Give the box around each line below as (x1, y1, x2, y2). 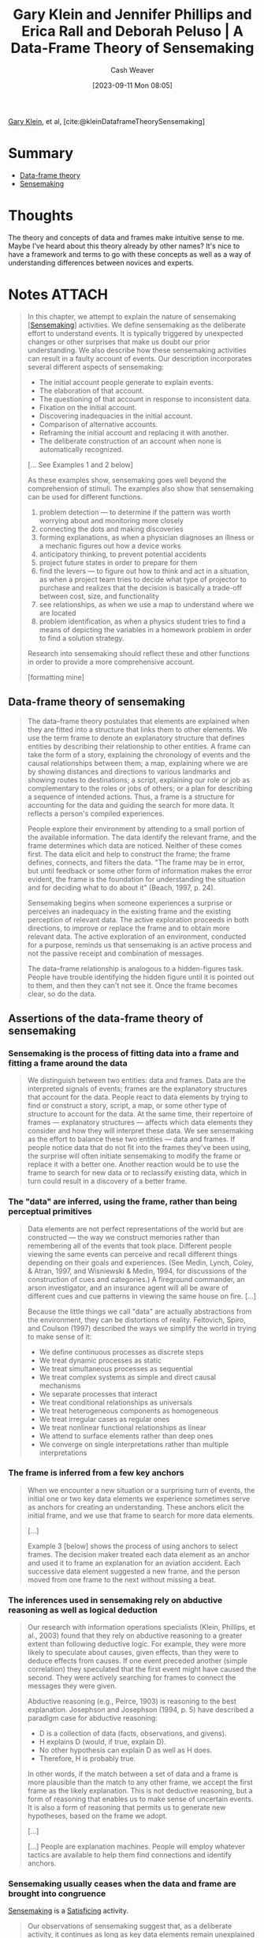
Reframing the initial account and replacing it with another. (39, 428, 229, 437)
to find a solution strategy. (39, 633, 125, 643)
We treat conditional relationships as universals (39, 1397, 193, 1407)
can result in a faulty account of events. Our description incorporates (27, 353, 252, 363)
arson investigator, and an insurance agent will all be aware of (27, 1283, 229, 1292)
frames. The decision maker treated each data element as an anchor (27, 1549, 251, 1559)
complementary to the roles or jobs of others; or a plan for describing (27, 783, 253, 793)
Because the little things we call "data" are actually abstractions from (27, 1306, 252, 1316)
